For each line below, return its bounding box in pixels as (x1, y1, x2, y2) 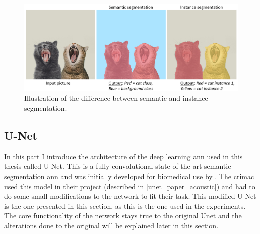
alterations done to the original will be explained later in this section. (4, 220, 219, 230)
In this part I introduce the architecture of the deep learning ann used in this (4, 151, 243, 161)
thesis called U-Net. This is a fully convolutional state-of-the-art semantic (4, 161, 231, 171)
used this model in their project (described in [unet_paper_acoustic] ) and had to (4, 181, 255, 191)
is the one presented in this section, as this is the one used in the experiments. (4, 200, 246, 211)
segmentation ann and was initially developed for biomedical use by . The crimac (4, 171, 254, 181)
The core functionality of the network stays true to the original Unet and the (4, 210, 242, 221)
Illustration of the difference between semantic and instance (24, 93, 208, 103)
